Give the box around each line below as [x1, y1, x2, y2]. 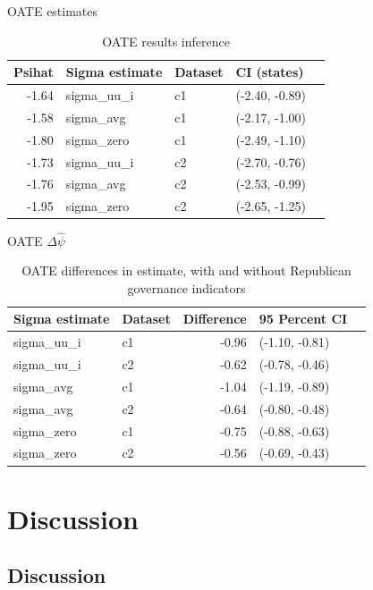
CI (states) [235, 63, 304, 81]
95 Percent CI [259, 309, 348, 328]
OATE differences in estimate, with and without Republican [21, 261, 352, 280]
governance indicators [127, 278, 246, 297]
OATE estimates [7, 2, 98, 20]
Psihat [13, 63, 54, 81]
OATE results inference [102, 31, 230, 50]
